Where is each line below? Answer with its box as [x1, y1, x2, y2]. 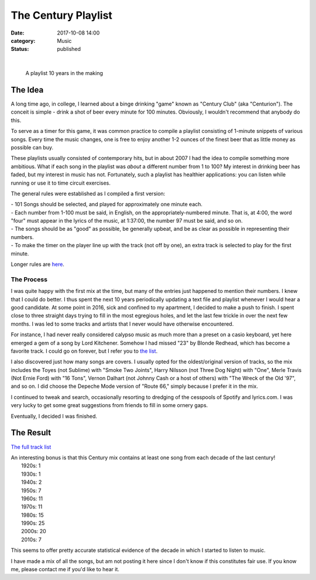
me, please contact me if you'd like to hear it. [11, 566, 120, 573]
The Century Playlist [11, 9, 112, 22]
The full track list [11, 443, 51, 451]
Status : [11, 46, 29, 53]
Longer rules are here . [11, 261, 64, 268]
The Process [11, 275, 48, 284]
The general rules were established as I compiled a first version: [11, 190, 166, 197]
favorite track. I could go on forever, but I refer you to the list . [11, 347, 158, 354]
